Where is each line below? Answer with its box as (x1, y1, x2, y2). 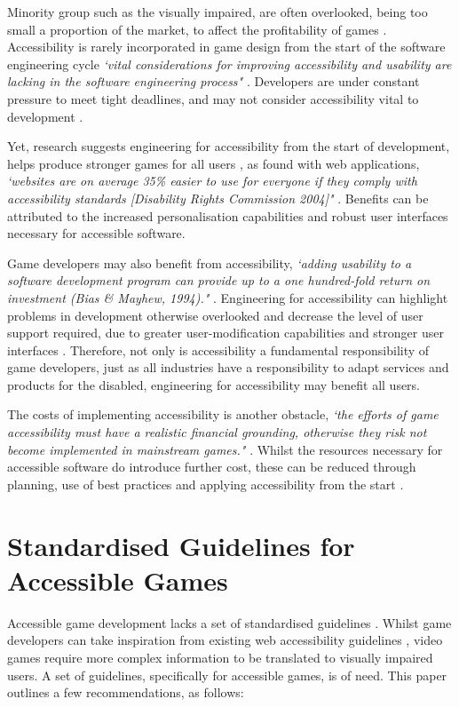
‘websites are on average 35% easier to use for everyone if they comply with (7, 171, 417, 190)
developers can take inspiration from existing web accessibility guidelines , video (7, 631, 443, 649)
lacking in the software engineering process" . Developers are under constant (7, 72, 420, 91)
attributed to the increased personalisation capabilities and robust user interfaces (7, 206, 448, 225)
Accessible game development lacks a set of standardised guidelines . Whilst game (7, 613, 452, 632)
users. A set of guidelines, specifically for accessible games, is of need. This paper (7, 665, 447, 684)
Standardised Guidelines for (7, 527, 355, 563)
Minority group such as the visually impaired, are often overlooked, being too (7, 3, 428, 20)
